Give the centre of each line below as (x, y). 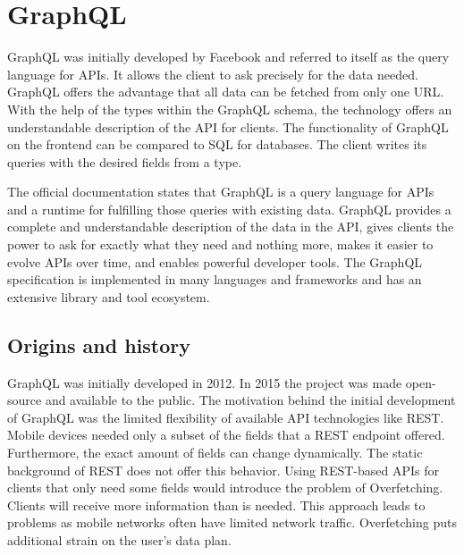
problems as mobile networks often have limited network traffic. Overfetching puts (232, 522)
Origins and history (99, 345)
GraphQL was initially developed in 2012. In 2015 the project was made (205, 382)
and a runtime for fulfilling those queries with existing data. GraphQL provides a (229, 209)
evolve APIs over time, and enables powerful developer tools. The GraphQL (215, 261)
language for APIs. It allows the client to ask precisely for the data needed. (213, 74)
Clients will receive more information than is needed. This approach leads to (216, 505)
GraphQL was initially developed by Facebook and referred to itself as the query (228, 57)
